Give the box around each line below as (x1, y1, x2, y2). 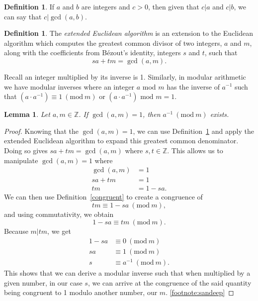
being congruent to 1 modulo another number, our (4, 287, 158, 298)
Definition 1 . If (4, 1, 55, 11)
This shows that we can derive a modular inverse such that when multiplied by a (4, 268, 251, 278)
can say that (4, 11, 42, 21)
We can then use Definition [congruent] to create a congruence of (4, 192, 203, 202)
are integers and (81, 1, 130, 11)
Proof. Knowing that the (4, 125, 79, 136)
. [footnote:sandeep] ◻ (166, 287, 234, 298)
